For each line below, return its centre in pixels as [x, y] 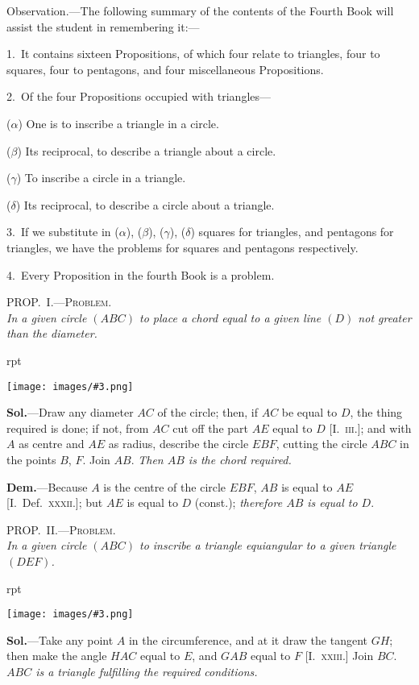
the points [31, 459]
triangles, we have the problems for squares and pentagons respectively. [183, 247]
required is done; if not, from [78, 428]
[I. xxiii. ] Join [339, 656]
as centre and [52, 444]
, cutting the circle [322, 444]
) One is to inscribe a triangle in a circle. [118, 123]
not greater [385, 317]
